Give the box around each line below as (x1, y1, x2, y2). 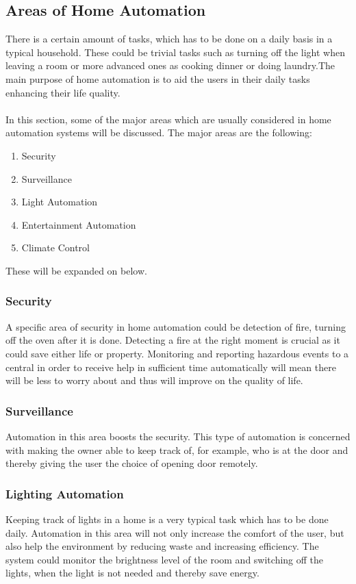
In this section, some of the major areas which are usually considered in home (5, 112, 331, 126)
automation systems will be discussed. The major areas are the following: (5, 125, 312, 140)
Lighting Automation (5, 485, 124, 502)
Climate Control (21, 240, 90, 255)
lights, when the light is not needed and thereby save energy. (5, 566, 259, 580)
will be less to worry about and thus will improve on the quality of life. (5, 373, 303, 388)
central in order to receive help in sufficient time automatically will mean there (5, 359, 336, 374)
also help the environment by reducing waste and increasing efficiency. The (5, 539, 319, 553)
